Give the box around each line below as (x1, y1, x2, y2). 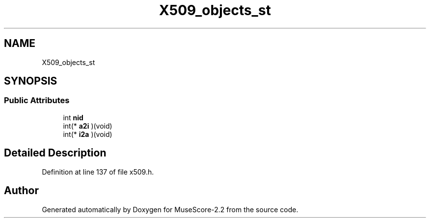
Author (4, 184, 39, 197)
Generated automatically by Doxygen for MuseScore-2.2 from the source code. (42, 205, 298, 214)
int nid (63, 113, 83, 122)
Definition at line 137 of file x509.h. (42, 167, 154, 176)
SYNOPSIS (4, 75, 57, 88)
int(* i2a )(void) (63, 130, 112, 138)
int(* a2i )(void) (63, 121, 112, 130)
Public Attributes (4, 95, 70, 106)
